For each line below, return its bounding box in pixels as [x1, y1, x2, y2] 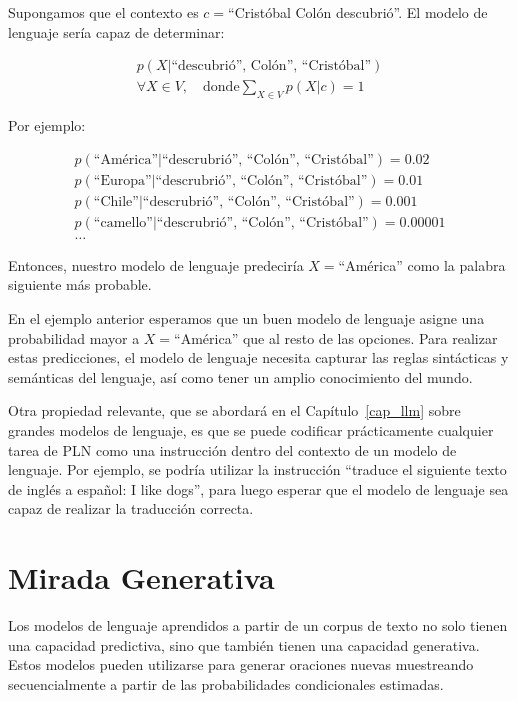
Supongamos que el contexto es [8, 2, 199, 22]
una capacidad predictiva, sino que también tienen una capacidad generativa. [8, 634, 480, 655]
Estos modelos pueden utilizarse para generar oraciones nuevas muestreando [8, 654, 474, 675]
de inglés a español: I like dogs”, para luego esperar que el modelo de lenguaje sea [8, 478, 509, 499]
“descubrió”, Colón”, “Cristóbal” [171, 59, 372, 74]
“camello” [93, 215, 153, 230]
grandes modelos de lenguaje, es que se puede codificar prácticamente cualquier [8, 419, 494, 440]
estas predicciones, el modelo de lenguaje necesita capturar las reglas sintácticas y [8, 347, 509, 368]
